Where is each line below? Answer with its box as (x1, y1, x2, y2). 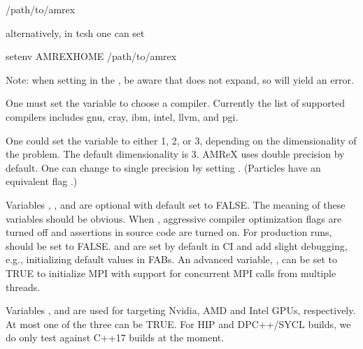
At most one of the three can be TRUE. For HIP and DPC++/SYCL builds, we (6, 316, 351, 331)
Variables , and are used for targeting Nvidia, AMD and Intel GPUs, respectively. (6, 303, 356, 318)
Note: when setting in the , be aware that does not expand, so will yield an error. (6, 72, 354, 87)
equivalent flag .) (6, 174, 78, 188)
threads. (6, 279, 41, 294)
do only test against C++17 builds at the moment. (6, 330, 225, 345)
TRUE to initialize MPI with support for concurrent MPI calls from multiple (6, 265, 336, 280)
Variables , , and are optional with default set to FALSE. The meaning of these (6, 197, 346, 211)
